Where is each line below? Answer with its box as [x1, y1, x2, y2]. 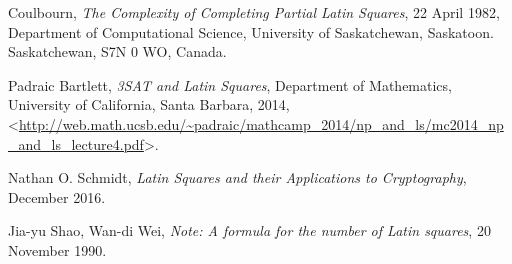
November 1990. [8, 239, 107, 260]
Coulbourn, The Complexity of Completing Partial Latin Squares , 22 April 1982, [8, 2, 500, 22]
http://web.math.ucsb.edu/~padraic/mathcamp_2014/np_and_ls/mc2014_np [18, 113, 504, 134]
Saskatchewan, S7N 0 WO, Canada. [8, 41, 227, 62]
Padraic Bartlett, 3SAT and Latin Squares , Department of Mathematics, [8, 74, 452, 95]
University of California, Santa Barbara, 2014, [8, 94, 290, 115]
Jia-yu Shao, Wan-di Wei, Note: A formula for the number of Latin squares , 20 [8, 220, 491, 241]
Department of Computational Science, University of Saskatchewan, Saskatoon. [8, 21, 494, 42]
